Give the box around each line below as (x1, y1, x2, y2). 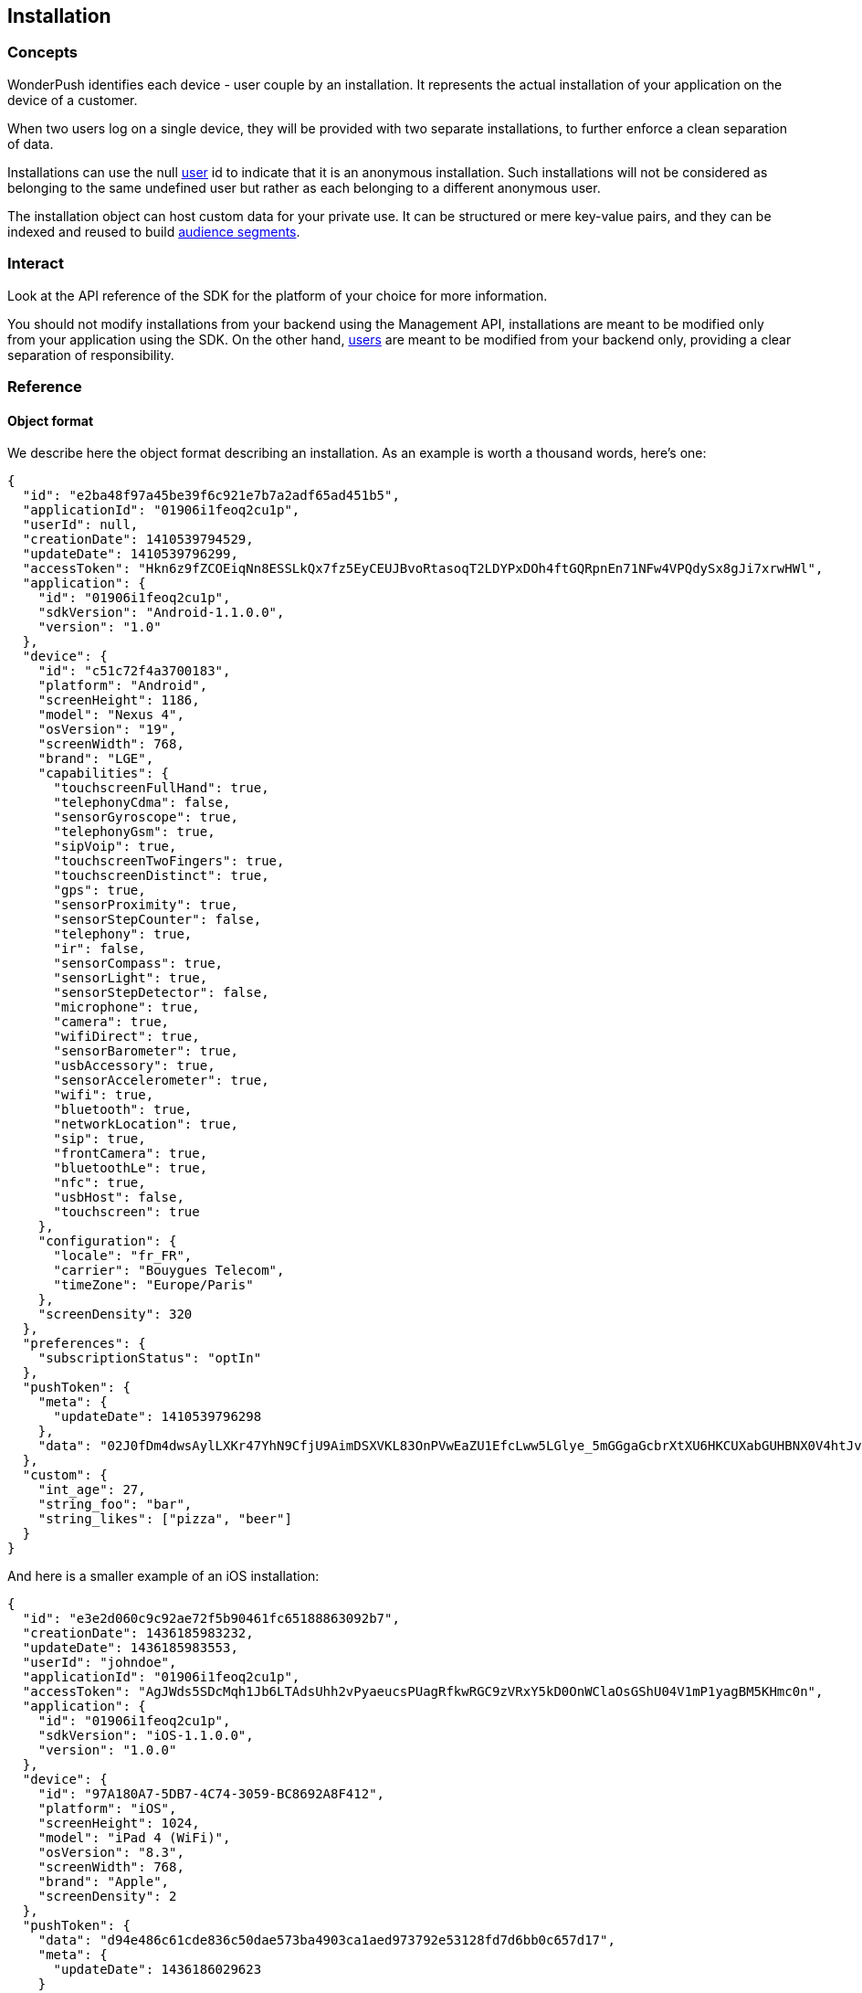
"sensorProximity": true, (53, 897, 238, 913)
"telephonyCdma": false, (53, 795, 231, 811)
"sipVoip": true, (53, 839, 177, 854)
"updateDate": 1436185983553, (22, 1640, 238, 1656)
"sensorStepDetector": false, (53, 985, 269, 1001)
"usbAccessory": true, (53, 1058, 215, 1074)
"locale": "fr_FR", (53, 1248, 193, 1264)
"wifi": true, (53, 1087, 154, 1103)
